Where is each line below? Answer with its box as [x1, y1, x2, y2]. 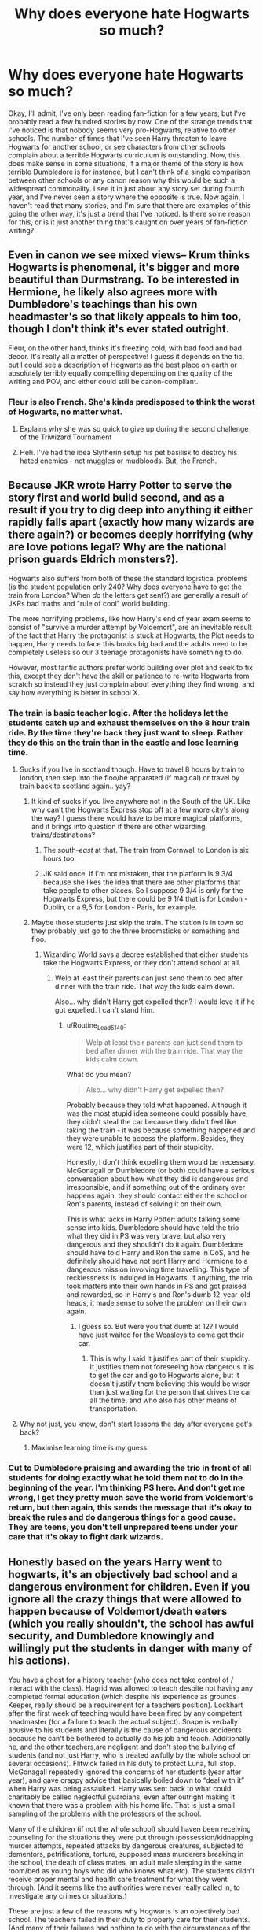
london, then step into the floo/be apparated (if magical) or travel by [19, 773, 240, 783]
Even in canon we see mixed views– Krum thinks [8, 249, 250, 262]
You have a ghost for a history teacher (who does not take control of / [8, 1675, 234, 1684]
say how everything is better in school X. [8, 687, 140, 697]
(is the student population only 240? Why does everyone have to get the [8, 582, 242, 591]
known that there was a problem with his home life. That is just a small [8, 1800, 236, 1810]
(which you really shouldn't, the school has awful [8, 1617, 254, 1631]
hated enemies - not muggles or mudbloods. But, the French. [19, 456, 217, 465]
